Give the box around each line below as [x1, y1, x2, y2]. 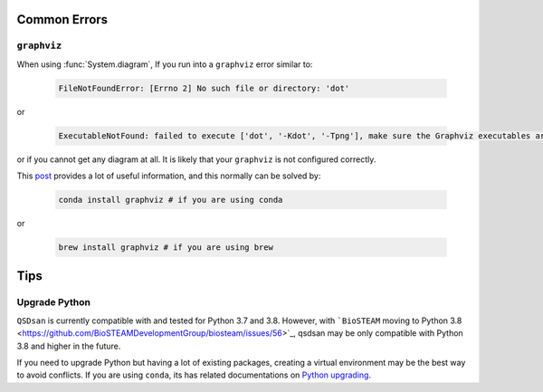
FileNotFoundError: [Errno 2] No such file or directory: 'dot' [58, 82, 350, 93]
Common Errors [16, 12, 109, 27]
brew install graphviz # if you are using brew [58, 243, 273, 253]
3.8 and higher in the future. [16, 340, 121, 351]
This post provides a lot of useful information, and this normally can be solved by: [16, 170, 321, 181]
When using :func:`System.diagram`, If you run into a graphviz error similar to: [16, 59, 313, 70]
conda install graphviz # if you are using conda [58, 195, 283, 206]
